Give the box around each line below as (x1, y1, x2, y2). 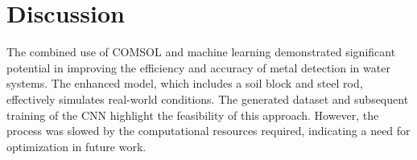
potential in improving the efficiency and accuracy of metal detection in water (6, 59, 390, 76)
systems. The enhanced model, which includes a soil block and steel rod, (6, 75, 363, 92)
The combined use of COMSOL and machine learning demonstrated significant (6, 43, 396, 60)
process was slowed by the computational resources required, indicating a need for (6, 122, 411, 139)
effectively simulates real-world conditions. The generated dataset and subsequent (6, 90, 409, 107)
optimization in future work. (6, 137, 147, 154)
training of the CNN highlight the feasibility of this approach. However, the (6, 106, 379, 123)
